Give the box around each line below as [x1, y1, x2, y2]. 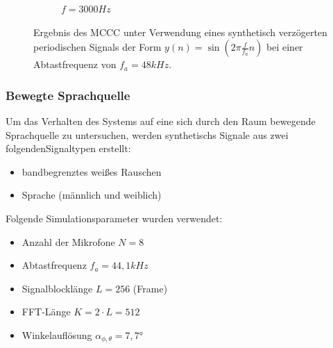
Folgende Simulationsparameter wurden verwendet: [6, 210, 223, 225]
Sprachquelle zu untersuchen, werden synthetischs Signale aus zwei [6, 127, 289, 142]
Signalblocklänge [22, 281, 93, 295]
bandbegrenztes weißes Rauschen [22, 164, 162, 179]
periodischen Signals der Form [33, 40, 162, 54]
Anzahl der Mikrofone [22, 234, 115, 249]
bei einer [266, 40, 303, 54]
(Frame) [133, 281, 168, 295]
